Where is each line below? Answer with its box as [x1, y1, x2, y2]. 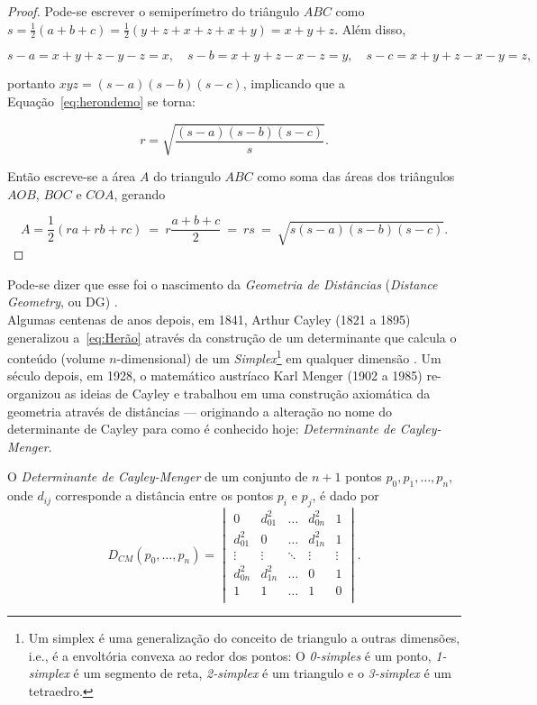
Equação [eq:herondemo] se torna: [7, 92, 196, 111]
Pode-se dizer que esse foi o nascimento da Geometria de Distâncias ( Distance [7, 274, 438, 293]
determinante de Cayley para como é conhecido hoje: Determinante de [7, 419, 396, 438]
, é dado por [312, 486, 379, 505]
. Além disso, [334, 19, 406, 38]
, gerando [114, 184, 166, 203]
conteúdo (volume [7, 348, 105, 367]
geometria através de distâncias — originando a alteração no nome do [7, 401, 392, 420]
